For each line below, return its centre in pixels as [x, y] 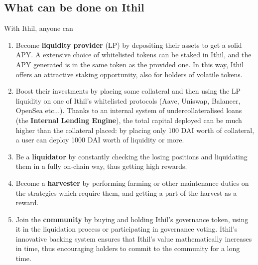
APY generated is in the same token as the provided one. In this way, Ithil [129, 64]
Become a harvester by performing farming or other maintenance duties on [132, 183]
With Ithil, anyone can [39, 28]
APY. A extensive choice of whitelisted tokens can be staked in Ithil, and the [133, 55]
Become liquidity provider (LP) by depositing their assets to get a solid [129, 45]
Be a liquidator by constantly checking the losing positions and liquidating [131, 156]
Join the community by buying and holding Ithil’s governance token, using [132, 219]
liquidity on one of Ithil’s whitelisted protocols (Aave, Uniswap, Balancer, [128, 100]
